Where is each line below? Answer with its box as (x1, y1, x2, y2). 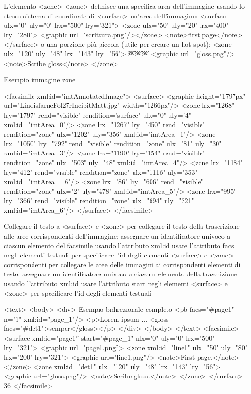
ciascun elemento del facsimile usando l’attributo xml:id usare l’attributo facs (4, 240, 234, 250)
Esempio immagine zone (4, 74, 76, 85)
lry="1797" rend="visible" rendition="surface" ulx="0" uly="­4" (4, 109, 192, 120)
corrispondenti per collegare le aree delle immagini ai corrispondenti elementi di (4, 259, 241, 269)
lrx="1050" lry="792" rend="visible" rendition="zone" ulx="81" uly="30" (4, 138, 222, 148)
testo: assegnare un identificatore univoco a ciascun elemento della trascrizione (4, 269, 237, 279)
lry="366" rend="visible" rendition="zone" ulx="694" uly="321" (4, 195, 194, 206)
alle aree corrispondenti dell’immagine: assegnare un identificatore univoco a (4, 231, 231, 241)
